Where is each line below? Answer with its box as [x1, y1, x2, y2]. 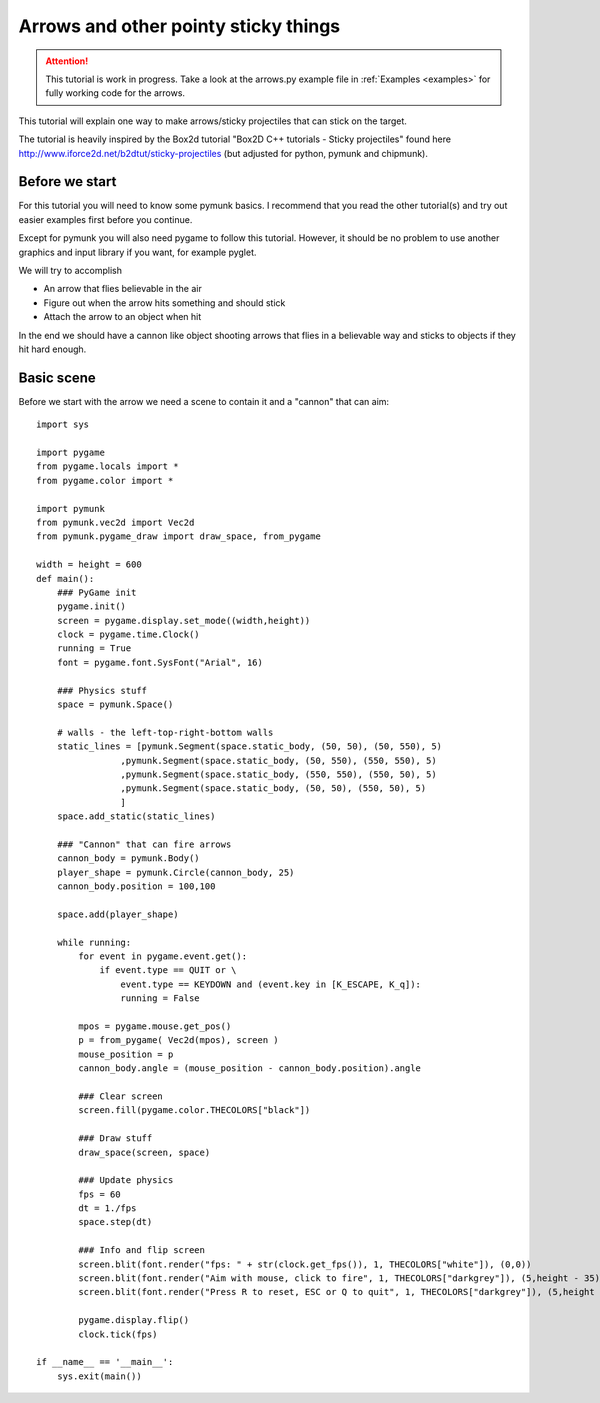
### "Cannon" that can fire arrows [56, 838, 232, 850]
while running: [56, 936, 132, 948]
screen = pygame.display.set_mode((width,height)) [56, 615, 311, 626]
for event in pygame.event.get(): [78, 951, 248, 962]
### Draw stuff [78, 1133, 153, 1144]
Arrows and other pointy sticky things [18, 15, 341, 37]
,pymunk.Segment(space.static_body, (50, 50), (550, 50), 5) [120, 783, 427, 794]
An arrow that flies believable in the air [43, 283, 202, 295]
